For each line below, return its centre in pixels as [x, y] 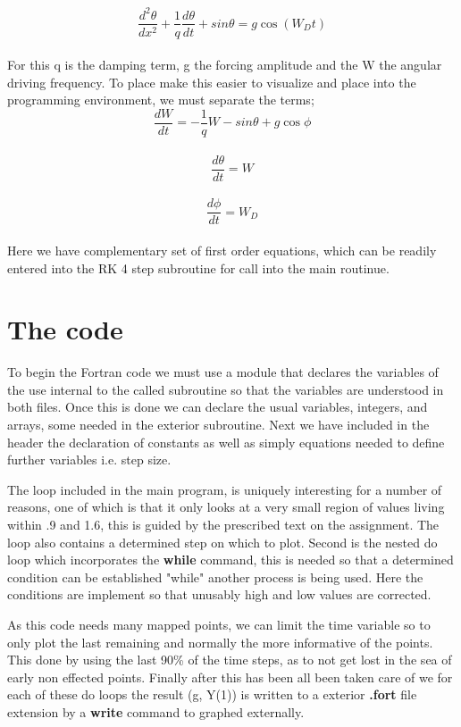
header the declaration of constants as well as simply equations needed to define [226, 442]
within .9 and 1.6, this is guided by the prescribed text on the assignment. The [223, 524]
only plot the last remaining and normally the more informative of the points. [220, 642]
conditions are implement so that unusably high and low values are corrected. [219, 594]
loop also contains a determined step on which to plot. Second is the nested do [222, 542]
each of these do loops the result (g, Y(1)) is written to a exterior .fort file [212, 694]
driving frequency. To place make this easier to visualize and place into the [212, 82]
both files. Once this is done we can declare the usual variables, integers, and [218, 407]
